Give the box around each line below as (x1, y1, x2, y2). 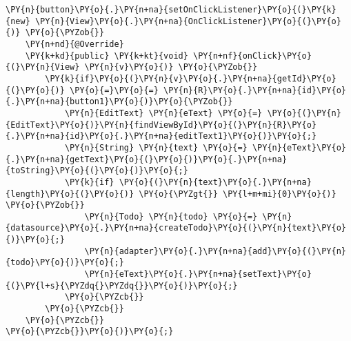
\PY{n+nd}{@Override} (25, 39, 124, 49)
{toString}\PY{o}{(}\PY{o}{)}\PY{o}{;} (6, 166, 188, 176)
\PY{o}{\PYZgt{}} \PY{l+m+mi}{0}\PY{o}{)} (139, 188, 337, 199)
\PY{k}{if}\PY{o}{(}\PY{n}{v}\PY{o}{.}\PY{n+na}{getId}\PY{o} (45, 73, 337, 84)
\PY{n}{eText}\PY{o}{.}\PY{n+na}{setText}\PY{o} (84, 269, 312, 280)
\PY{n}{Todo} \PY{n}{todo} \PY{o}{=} (84, 211, 258, 222)
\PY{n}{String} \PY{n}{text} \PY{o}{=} (64, 142, 248, 153)
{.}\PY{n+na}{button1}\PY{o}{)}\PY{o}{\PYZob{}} (6, 97, 233, 107)
